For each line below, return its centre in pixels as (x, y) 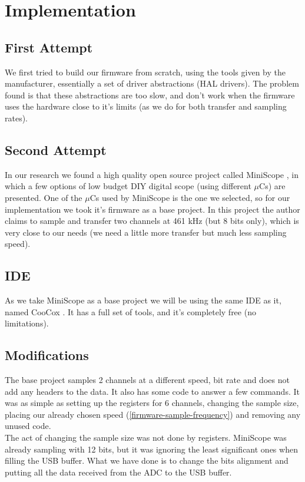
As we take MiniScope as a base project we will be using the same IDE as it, (143, 300)
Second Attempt (56, 149)
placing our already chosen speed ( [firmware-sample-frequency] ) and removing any (153, 414)
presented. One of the (44, 197)
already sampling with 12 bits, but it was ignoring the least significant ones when (151, 449)
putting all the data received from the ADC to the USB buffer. (118, 472)
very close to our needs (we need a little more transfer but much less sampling (146, 232)
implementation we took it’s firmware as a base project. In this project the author (152, 209)
